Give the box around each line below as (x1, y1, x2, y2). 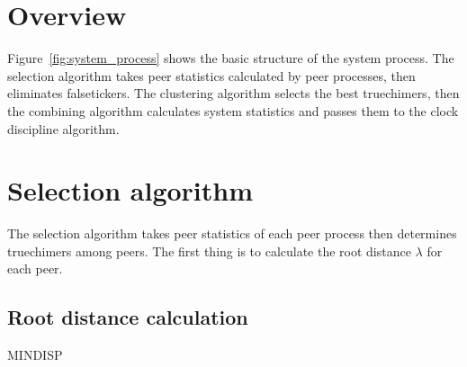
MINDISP (7, 345, 63, 364)
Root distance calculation (7, 303, 248, 331)
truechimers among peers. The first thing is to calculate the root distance (7, 241, 411, 260)
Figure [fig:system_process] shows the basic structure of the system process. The (7, 49, 454, 67)
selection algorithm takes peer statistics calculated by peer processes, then (7, 66, 416, 85)
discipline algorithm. (7, 119, 120, 138)
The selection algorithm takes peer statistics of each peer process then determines (7, 224, 457, 243)
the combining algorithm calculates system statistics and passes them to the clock (7, 101, 459, 120)
